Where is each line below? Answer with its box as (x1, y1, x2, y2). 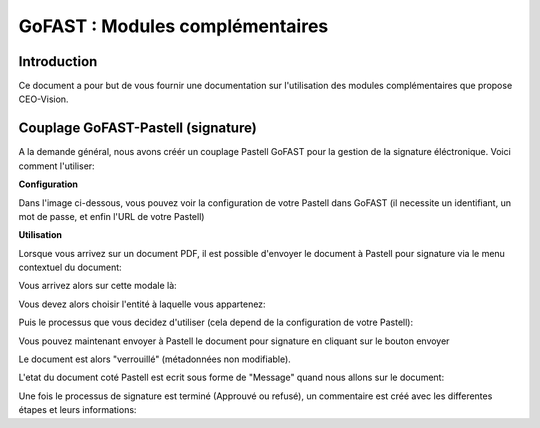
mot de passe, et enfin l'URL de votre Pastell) (18, 210, 205, 222)
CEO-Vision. (18, 93, 69, 105)
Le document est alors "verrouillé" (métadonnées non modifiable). (18, 353, 292, 365)
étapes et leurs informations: (18, 404, 137, 416)
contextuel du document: (18, 261, 122, 274)
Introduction (18, 53, 98, 70)
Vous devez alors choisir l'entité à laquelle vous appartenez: (18, 298, 266, 310)
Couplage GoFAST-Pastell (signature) (18, 120, 257, 137)
